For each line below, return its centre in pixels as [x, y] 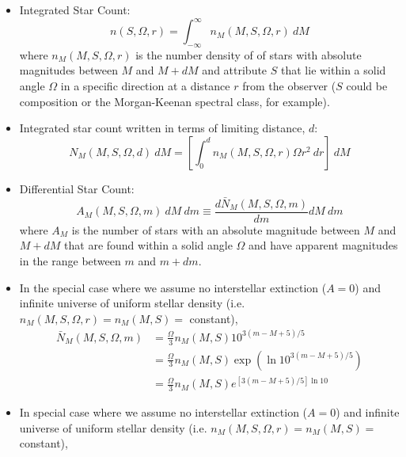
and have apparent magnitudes [323, 245]
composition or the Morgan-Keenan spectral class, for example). [175, 101]
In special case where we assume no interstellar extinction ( [163, 411]
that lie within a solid [334, 70]
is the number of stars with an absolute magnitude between [216, 229]
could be [367, 86]
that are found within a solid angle [148, 245]
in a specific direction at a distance [145, 86]
